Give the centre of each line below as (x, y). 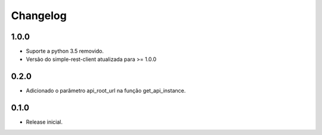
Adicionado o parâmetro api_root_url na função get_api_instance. (106, 91)
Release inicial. (44, 122)
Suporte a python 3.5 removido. (65, 51)
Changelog (39, 16)
